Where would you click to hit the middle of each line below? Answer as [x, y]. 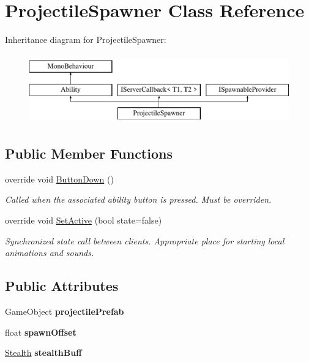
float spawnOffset [41, 332]
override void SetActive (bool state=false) [84, 220]
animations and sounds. [50, 253]
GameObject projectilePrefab [65, 311]
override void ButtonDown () [59, 179]
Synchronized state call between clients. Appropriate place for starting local [145, 240]
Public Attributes [62, 286]
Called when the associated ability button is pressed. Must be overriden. [138, 199]
